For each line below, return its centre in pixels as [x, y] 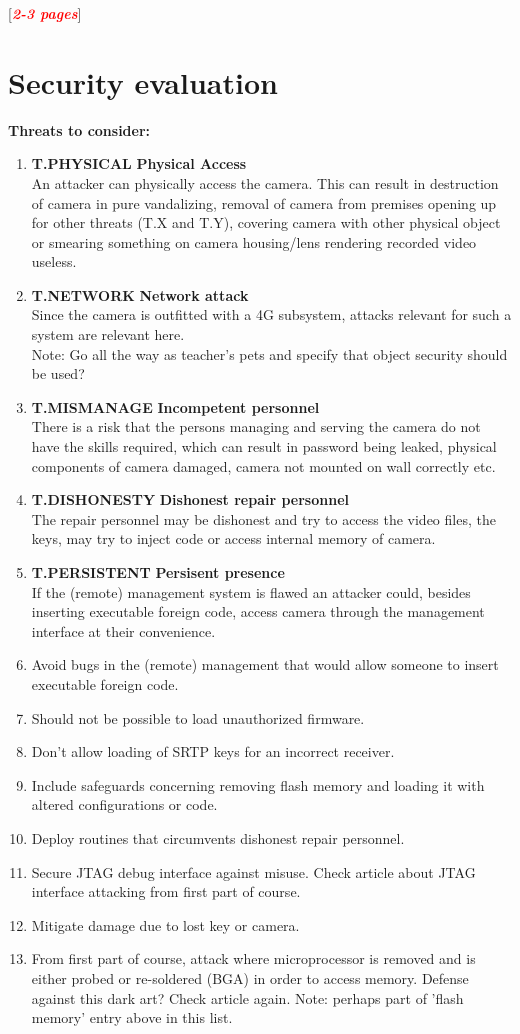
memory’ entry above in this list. [132, 1017]
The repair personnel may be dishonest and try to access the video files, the [263, 518]
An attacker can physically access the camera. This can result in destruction [265, 182]
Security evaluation [143, 81]
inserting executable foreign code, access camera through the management [258, 611]
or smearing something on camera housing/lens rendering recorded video [254, 241]
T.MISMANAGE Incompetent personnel [175, 406]
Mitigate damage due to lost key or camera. [165, 924]
